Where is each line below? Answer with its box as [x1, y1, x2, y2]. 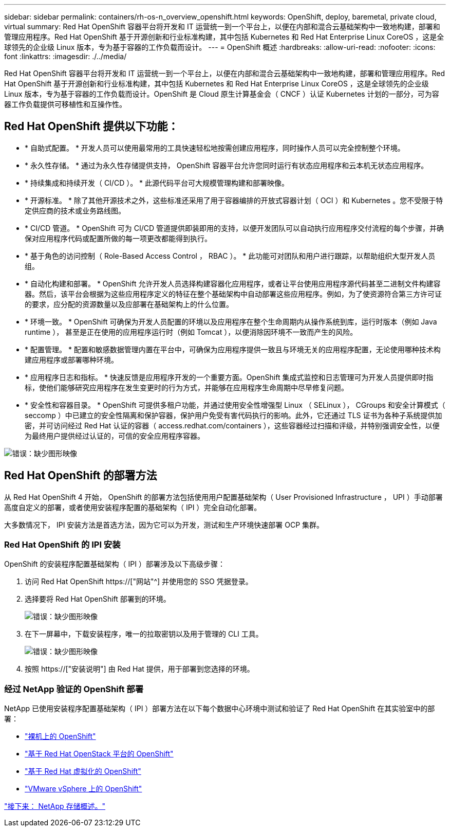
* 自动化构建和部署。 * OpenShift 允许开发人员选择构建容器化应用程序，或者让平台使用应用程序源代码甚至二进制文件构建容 [25, 279, 441, 288]
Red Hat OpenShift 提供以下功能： [4, 120, 179, 133]
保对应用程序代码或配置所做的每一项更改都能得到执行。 [25, 233, 212, 243]
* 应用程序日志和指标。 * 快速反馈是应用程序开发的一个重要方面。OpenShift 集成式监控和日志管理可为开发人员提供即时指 [25, 372, 434, 382]
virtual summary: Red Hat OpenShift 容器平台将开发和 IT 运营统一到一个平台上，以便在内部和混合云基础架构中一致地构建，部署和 [4, 22, 440, 31]
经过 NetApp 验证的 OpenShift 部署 [4, 683, 144, 694]
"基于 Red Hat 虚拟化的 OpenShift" [25, 767, 141, 776]
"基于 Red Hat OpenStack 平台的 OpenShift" [25, 749, 174, 758]
